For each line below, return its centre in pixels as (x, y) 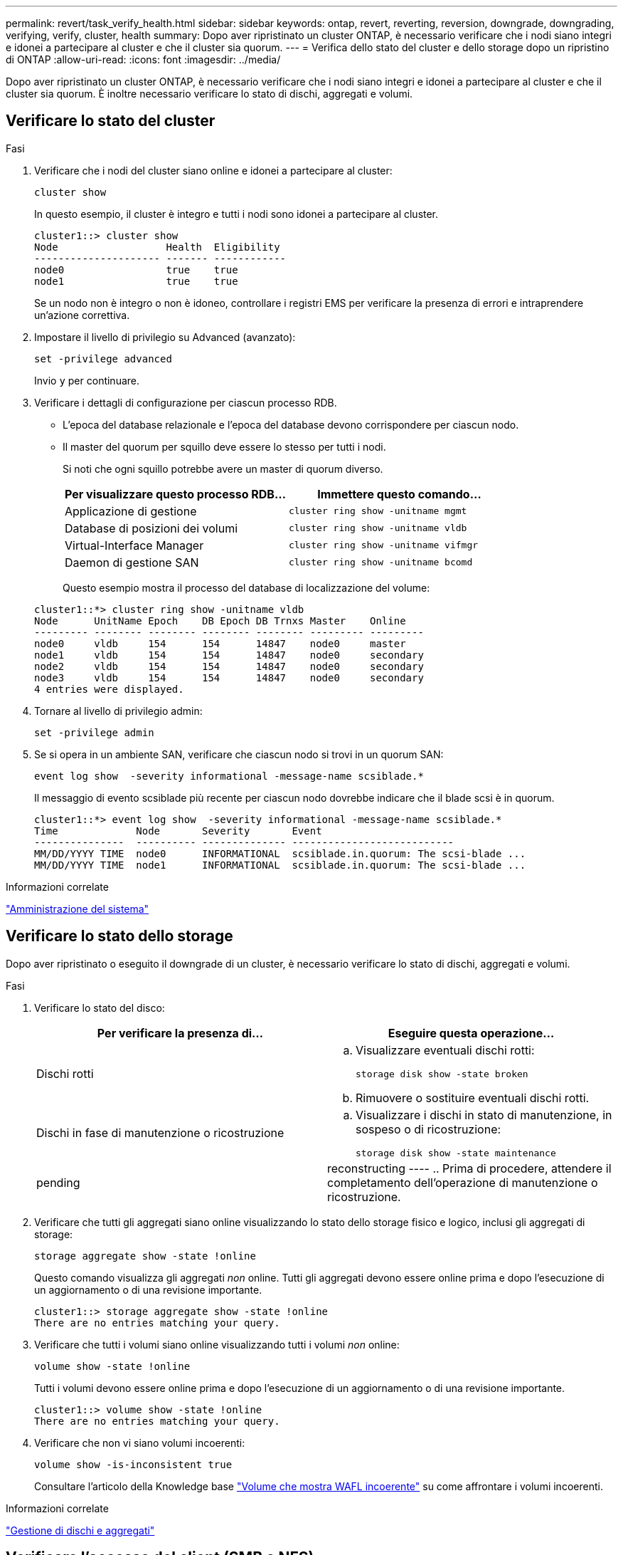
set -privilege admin (94, 732)
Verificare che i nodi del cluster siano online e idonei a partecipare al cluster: (213, 170)
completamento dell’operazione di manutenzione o (463, 1182)
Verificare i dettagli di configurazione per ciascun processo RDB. (186, 402)
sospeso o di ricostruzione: (428, 1129)
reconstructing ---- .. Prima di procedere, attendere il (469, 1168)
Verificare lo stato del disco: (100, 1007)
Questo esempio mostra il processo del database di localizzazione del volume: (246, 587)
